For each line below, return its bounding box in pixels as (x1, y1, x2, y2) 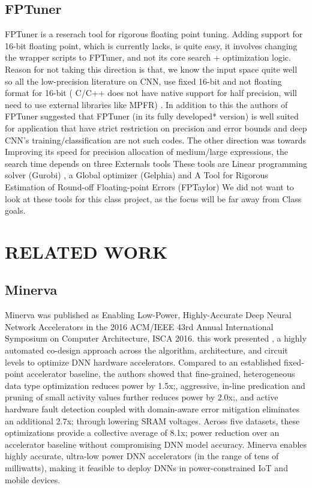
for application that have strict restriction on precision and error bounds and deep (5, 121, 307, 134)
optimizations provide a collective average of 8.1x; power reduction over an (5, 426, 280, 439)
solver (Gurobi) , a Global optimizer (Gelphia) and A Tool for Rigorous (5, 169, 268, 181)
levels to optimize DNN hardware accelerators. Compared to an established (5, 355, 281, 368)
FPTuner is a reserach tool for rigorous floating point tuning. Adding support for (5, 28, 303, 40)
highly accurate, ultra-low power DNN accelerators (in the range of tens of (5, 450, 279, 462)
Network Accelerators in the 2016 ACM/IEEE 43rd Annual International (5, 320, 274, 333)
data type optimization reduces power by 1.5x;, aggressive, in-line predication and (5, 379, 305, 391)
